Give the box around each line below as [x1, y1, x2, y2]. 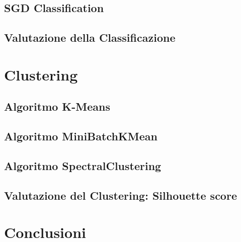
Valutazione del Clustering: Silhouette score [4, 187, 237, 203]
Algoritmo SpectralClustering [4, 157, 162, 173]
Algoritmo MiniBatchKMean [4, 128, 157, 144]
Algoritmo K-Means [4, 99, 111, 114]
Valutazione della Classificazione [4, 30, 176, 45]
